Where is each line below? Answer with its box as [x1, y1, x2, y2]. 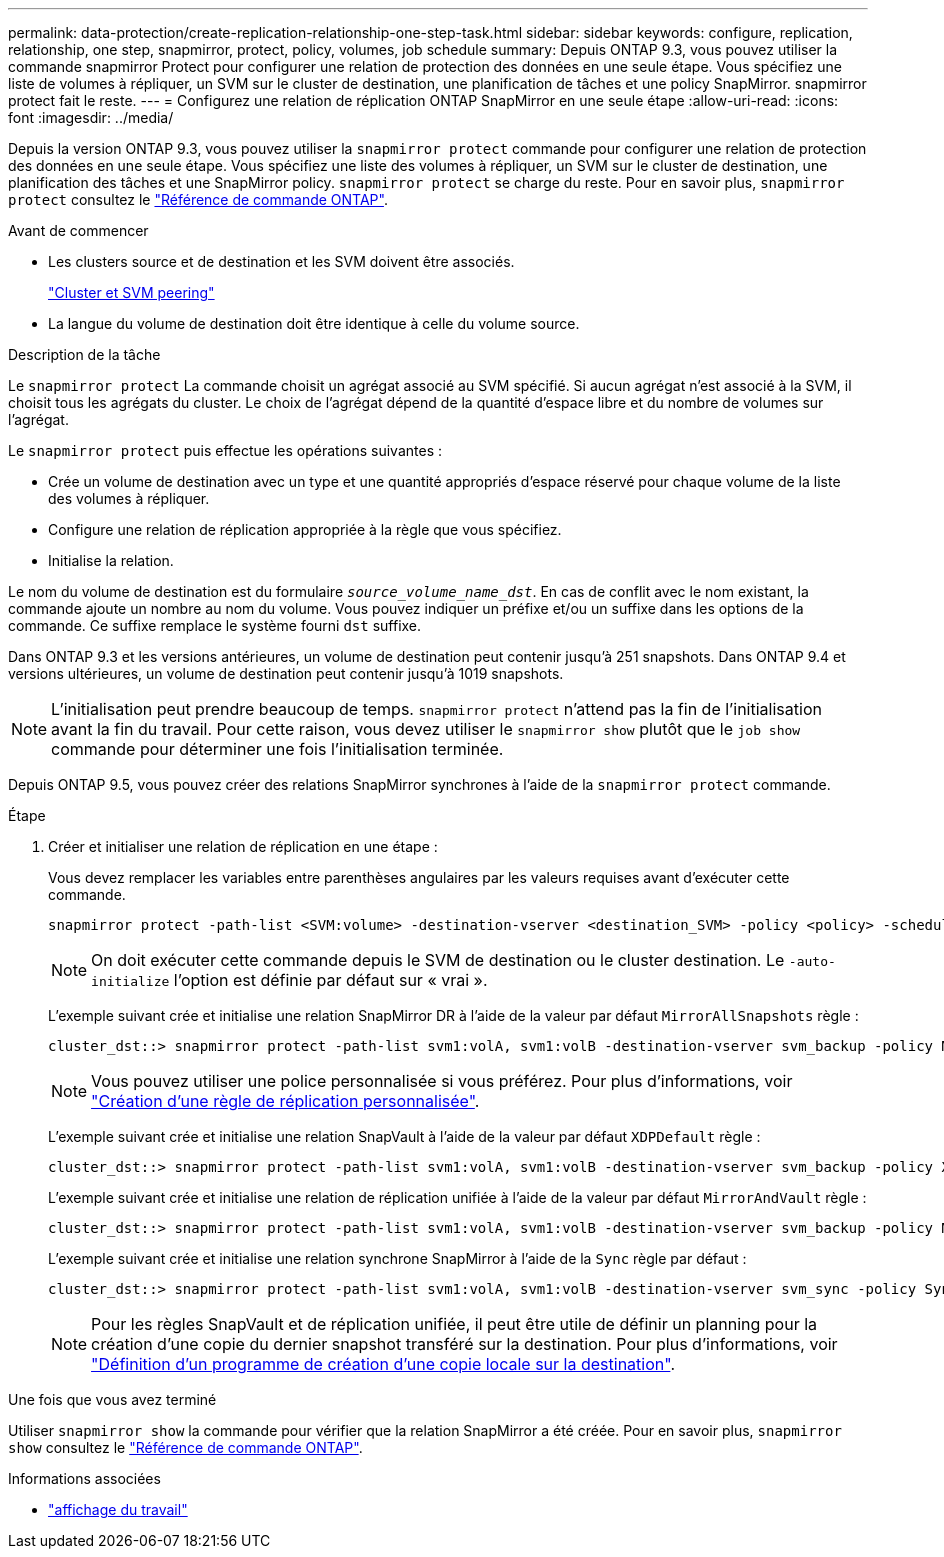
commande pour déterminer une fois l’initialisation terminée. [51, 739, 504, 759]
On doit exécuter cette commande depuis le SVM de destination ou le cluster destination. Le [91, 950, 785, 970]
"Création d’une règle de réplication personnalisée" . [91, 1091, 480, 1111]
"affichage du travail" [48, 1501, 188, 1518]
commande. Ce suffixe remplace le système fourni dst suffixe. [8, 617, 422, 634]
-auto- [788, 954, 836, 969]
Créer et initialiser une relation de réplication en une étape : [48, 838, 438, 855]
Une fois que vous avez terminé [8, 1391, 217, 1408]
